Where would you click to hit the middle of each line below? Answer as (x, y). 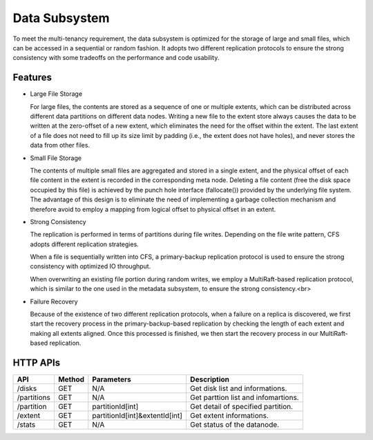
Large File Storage (56, 94)
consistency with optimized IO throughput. (90, 266)
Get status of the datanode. (235, 425)
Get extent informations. (230, 416)
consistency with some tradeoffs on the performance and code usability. (116, 58)
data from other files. (60, 146)
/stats (26, 425)
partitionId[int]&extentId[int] (137, 416)
